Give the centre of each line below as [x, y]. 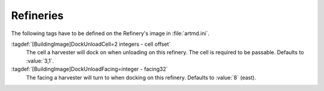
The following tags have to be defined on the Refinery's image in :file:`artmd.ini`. [110, 33]
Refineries [37, 15]
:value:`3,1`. [40, 61]
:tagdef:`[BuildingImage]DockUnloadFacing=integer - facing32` [89, 69]
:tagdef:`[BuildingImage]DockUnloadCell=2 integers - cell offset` [91, 44]
